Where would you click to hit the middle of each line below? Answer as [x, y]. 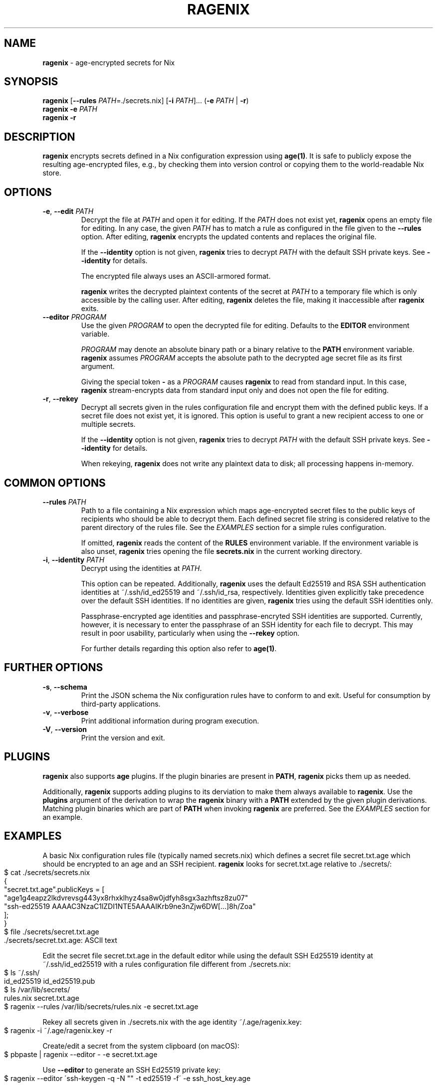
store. [52, 173]
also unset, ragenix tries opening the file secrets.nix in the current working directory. [221, 551]
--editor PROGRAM [75, 317]
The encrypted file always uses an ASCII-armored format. [176, 276]
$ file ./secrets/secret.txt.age [52, 931]
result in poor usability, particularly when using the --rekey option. [190, 633]
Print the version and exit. [123, 737]
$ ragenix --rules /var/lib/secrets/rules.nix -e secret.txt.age [101, 1006]
